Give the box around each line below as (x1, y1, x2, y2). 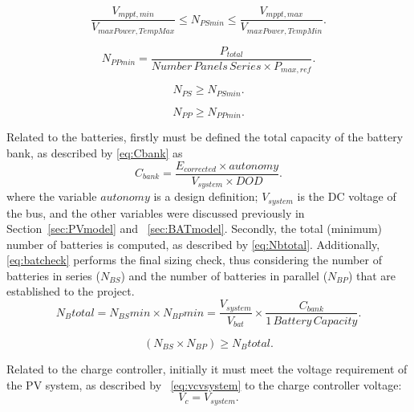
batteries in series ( (6, 267, 100, 284)
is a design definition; (153, 188, 258, 205)
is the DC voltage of (297, 188, 396, 205)
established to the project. (6, 283, 135, 300)
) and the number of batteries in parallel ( (120, 267, 328, 284)
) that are (347, 267, 396, 284)
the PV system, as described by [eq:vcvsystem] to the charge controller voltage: (6, 376, 402, 393)
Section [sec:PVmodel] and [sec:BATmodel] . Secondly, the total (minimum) (6, 220, 383, 237)
